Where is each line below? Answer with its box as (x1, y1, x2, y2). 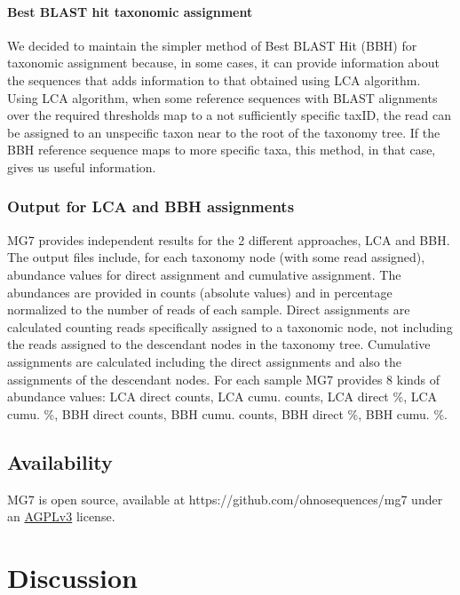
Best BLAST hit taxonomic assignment (7, 2, 253, 20)
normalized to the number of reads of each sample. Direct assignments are (7, 300, 410, 319)
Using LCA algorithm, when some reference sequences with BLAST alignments (7, 88, 438, 107)
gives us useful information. (7, 157, 156, 176)
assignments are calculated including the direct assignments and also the (7, 352, 401, 370)
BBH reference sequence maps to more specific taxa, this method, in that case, (7, 140, 436, 159)
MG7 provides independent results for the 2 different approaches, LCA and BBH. (7, 230, 450, 249)
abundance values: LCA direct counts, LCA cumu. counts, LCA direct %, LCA (7, 387, 438, 406)
